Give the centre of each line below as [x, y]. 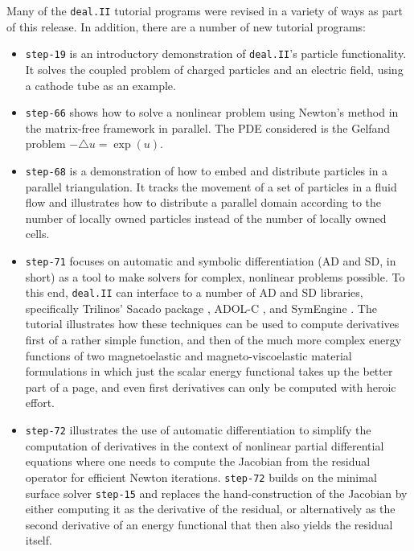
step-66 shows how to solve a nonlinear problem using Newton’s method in [212, 112]
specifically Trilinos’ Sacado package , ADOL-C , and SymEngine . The [201, 308]
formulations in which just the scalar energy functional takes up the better [209, 371]
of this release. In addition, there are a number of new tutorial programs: [186, 26]
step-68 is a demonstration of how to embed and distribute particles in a [207, 170]
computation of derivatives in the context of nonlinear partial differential [205, 445]
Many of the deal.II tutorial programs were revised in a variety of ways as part [205, 10]
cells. [37, 234]
